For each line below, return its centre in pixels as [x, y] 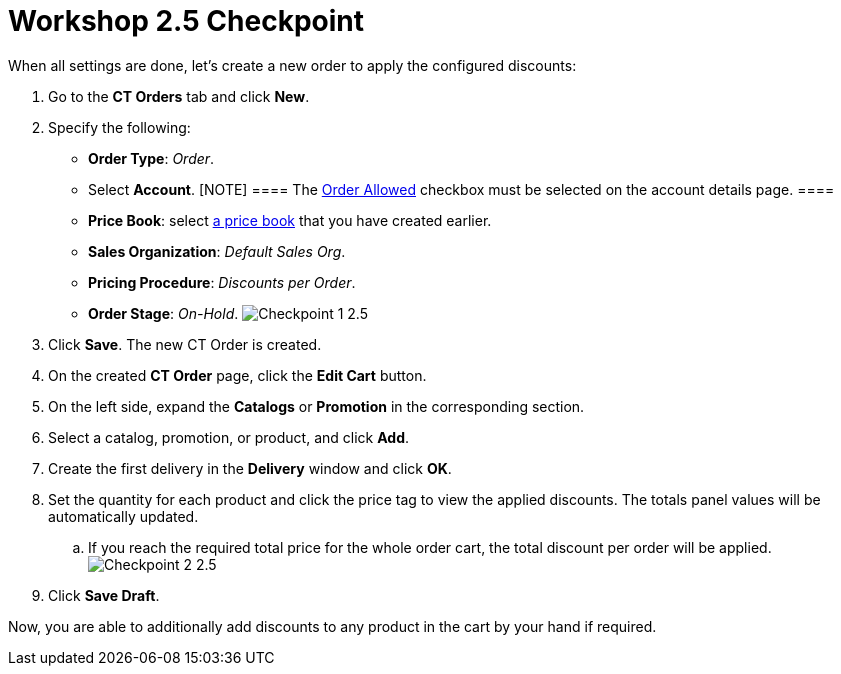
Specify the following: [119, 127]
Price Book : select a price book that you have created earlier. [290, 220]
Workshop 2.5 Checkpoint [186, 21]
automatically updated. [123, 516]
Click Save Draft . [104, 595]
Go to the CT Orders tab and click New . [179, 96]
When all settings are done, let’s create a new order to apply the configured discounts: [292, 65]
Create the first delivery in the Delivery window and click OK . [250, 468]
